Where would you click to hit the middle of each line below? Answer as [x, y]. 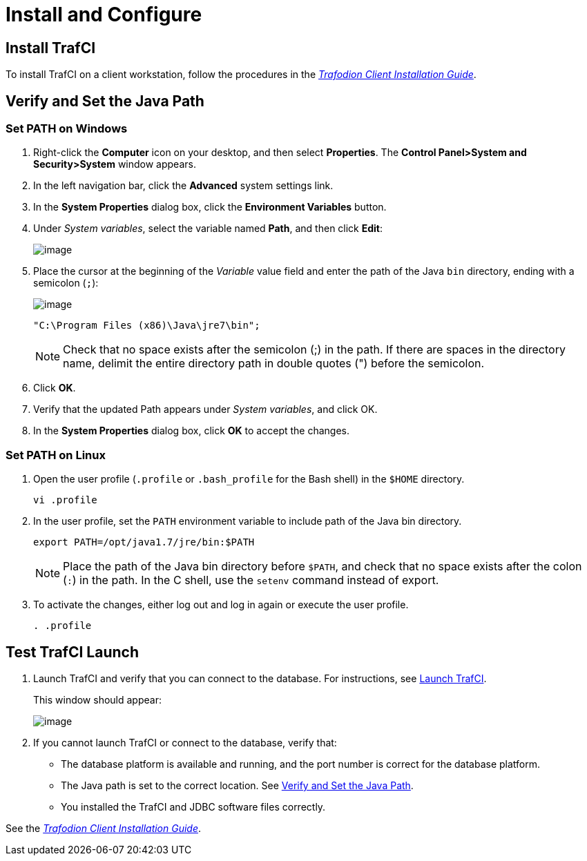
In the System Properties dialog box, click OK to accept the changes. [192, 431]
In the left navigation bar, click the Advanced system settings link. [183, 186]
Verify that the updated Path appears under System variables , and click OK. [205, 409]
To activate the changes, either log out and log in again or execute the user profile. [221, 605]
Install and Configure [104, 14]
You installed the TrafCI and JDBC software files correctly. [193, 806]
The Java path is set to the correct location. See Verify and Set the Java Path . [237, 785]
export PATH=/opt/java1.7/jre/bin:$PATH [144, 542]
